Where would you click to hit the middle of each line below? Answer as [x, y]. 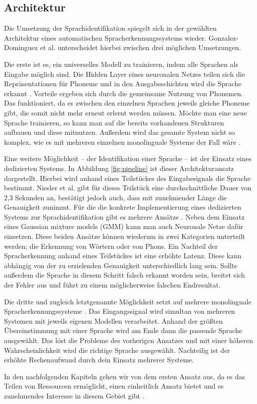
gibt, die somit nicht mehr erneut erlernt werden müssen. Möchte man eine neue [126, 112]
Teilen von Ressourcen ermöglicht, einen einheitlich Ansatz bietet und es [114, 386]
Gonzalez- [224, 37]
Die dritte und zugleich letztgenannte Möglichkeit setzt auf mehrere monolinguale [128, 301]
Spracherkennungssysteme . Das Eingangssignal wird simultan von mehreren [120, 311]
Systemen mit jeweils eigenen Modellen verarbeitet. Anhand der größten [113, 320]
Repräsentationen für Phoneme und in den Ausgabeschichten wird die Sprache [123, 84]
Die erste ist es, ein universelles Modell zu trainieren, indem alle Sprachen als [121, 64]
